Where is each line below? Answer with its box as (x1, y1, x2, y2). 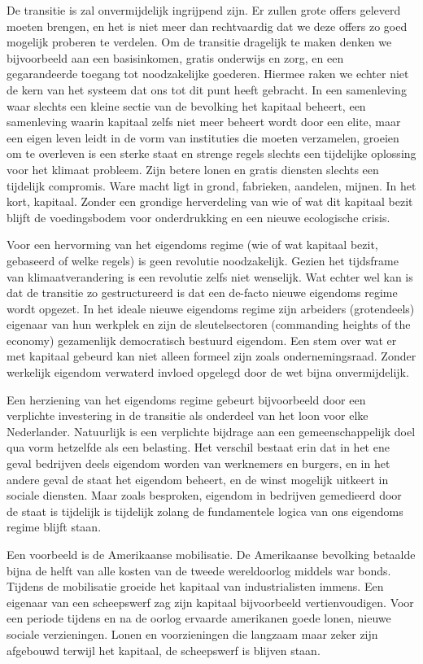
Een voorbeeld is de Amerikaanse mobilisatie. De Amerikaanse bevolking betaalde (7, 546, 416, 562)
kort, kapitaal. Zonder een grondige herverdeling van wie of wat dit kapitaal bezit (7, 193, 413, 210)
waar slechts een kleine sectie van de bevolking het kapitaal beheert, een (7, 97, 366, 114)
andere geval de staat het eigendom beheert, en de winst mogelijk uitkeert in (7, 470, 389, 487)
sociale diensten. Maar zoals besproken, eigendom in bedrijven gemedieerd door (7, 487, 402, 504)
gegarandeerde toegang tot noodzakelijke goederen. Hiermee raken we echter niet (7, 65, 409, 82)
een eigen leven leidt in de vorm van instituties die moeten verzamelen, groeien (7, 129, 399, 146)
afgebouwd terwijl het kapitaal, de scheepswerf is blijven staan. (7, 641, 321, 658)
